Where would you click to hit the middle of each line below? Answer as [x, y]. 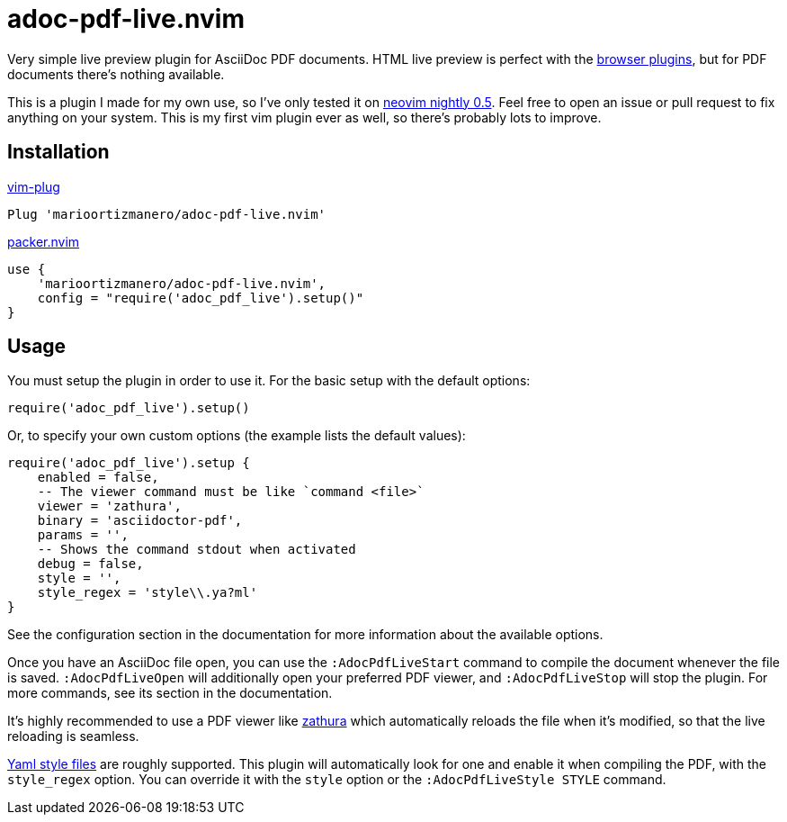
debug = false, [90, 564]
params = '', [83, 535]
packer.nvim [44, 241]
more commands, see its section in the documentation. [170, 693]
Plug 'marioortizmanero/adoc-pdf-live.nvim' [167, 214]
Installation [58, 152]
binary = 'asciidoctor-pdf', [140, 521]
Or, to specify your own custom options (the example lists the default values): [237, 436]
